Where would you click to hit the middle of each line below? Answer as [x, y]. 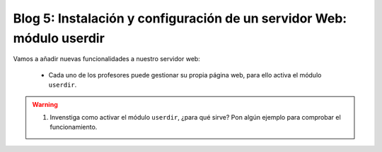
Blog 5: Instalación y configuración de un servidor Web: [180, 18]
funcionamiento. [74, 127]
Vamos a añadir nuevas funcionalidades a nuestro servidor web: [107, 59]
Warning [45, 104]
